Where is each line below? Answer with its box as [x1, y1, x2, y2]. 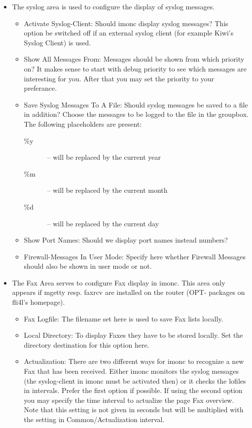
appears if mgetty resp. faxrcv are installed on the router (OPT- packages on [12, 287, 245, 297]
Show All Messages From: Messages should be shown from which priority [24, 54, 245, 64]
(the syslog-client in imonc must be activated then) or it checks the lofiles [24, 375, 246, 386]
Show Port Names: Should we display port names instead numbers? [24, 235, 228, 245]
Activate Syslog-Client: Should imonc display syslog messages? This [24, 18, 228, 28]
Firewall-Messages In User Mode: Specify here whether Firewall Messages [24, 251, 246, 261]
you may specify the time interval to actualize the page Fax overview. [24, 394, 234, 405]
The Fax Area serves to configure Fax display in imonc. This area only [12, 277, 225, 287]
